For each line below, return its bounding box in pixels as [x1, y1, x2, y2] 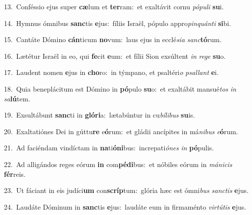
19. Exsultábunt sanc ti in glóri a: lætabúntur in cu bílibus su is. [4, 110, 195, 120]
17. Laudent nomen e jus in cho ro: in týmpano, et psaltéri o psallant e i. [4, 67, 219, 77]
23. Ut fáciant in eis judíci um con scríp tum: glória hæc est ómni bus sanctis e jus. [4, 185, 249, 195]
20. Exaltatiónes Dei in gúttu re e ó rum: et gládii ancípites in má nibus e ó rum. [4, 126, 238, 136]
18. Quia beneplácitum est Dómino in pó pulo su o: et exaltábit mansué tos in [4, 83, 236, 94]
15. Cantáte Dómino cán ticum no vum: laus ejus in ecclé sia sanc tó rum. [4, 34, 222, 45]
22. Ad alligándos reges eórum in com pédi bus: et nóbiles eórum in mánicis [4, 159, 232, 169]
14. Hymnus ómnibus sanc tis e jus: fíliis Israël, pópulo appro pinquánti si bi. [4, 18, 231, 28]
